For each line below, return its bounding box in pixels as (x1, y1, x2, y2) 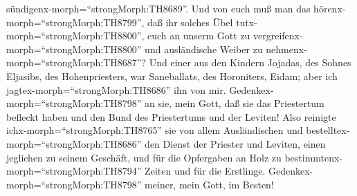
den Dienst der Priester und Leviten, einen (145, 136, 326, 150)
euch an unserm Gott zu (147, 28, 250, 43)
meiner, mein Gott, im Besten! (145, 177, 274, 191)
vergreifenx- (253, 28, 303, 43)
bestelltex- (306, 123, 350, 137)
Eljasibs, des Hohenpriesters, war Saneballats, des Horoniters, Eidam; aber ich (6, 68, 338, 83)
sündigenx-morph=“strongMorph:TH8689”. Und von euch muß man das (6, 1, 311, 15)
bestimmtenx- (284, 150, 343, 164)
